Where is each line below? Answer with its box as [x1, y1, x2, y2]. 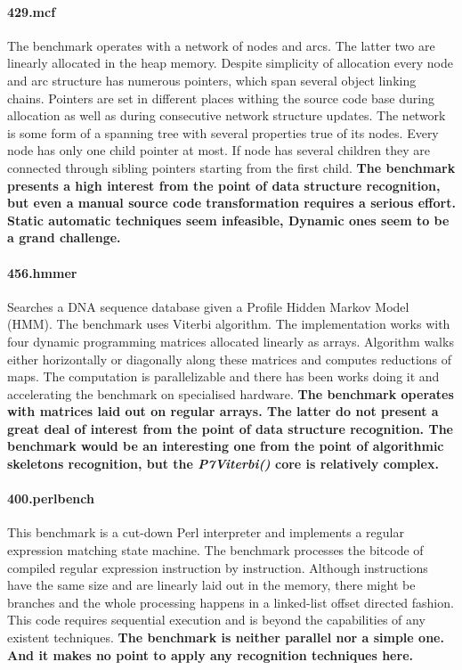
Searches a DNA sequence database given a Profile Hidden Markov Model [7, 297, 409, 315]
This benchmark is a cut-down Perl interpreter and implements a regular [7, 523, 404, 542]
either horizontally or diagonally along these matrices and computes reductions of [7, 349, 452, 368]
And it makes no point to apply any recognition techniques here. [7, 645, 413, 664]
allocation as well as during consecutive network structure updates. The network [7, 106, 446, 125]
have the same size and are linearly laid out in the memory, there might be [7, 576, 416, 594]
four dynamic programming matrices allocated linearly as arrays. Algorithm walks [7, 331, 454, 350]
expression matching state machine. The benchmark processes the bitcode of [7, 541, 424, 560]
